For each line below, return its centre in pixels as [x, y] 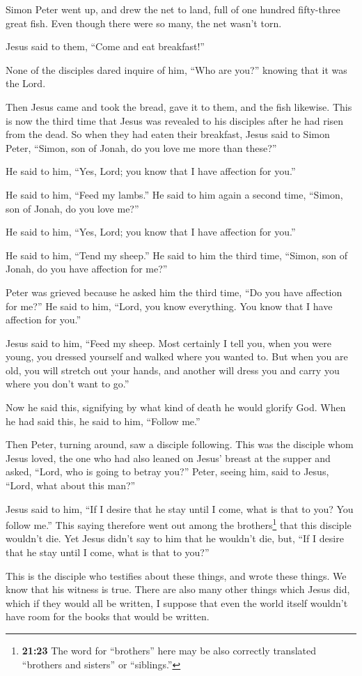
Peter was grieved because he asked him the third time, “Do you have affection [174, 292]
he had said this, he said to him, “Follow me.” [103, 421]
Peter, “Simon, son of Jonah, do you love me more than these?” [141, 147]
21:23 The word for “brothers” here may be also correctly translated [169, 651]
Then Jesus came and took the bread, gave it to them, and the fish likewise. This [179, 106]
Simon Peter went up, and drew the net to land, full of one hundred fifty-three [173, 9]
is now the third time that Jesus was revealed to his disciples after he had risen [175, 120]
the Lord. [26, 83]
